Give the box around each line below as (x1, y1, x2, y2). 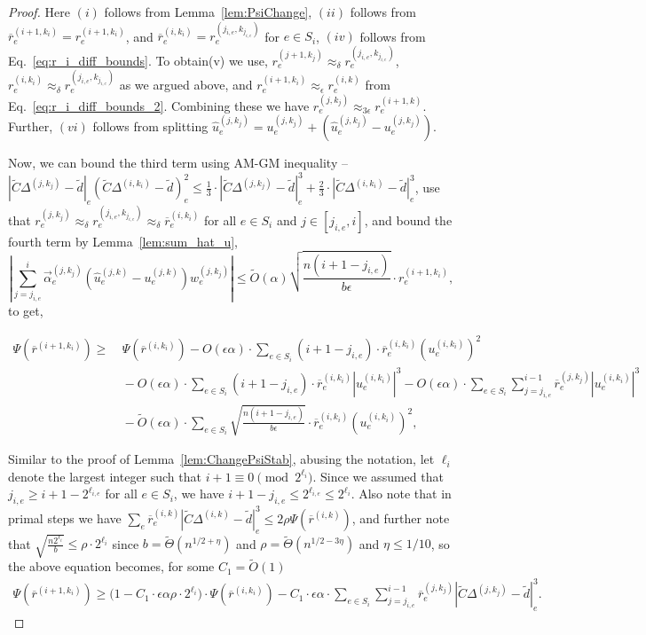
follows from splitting (92, 117, 209, 136)
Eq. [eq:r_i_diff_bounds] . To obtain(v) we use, (8, 51, 268, 69)
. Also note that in (351, 484, 452, 503)
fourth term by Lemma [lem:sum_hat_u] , (8, 231, 238, 250)
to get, (8, 302, 43, 320)
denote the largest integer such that (8, 466, 201, 485)
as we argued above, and (119, 75, 253, 94)
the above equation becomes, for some (8, 557, 215, 576)
